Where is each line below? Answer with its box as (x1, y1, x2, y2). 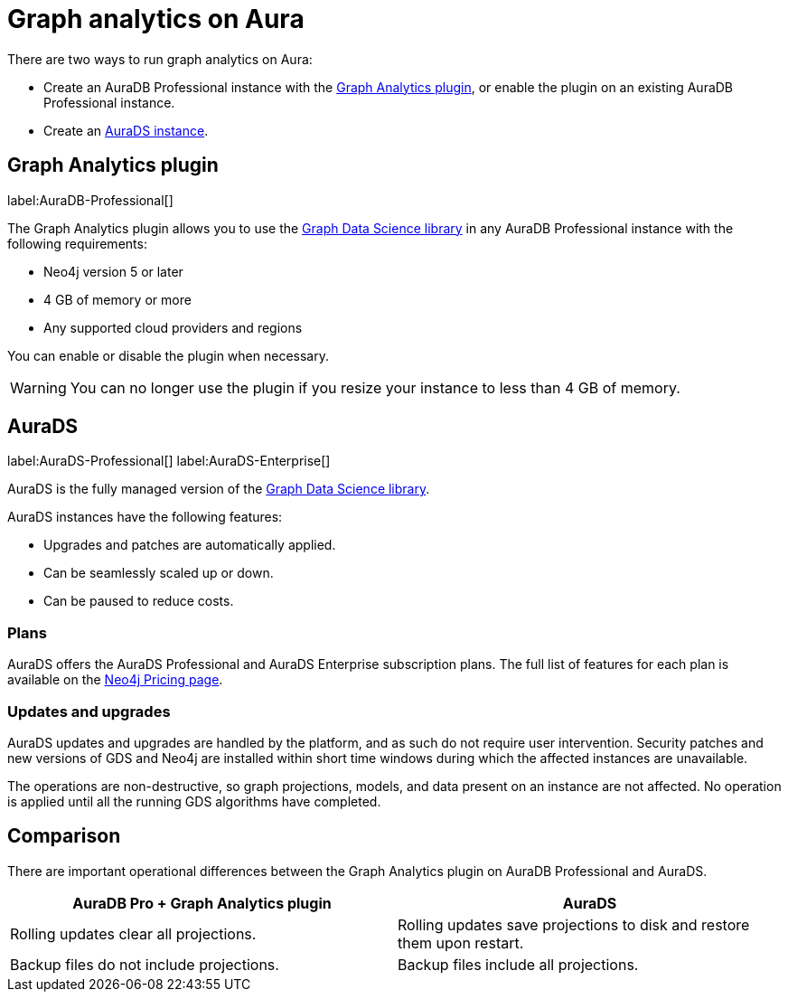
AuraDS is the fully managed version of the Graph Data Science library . (7, 481, 430, 497)
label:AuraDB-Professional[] (7, 192, 174, 208)
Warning (10, 378, 67, 397)
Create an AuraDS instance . (43, 122, 209, 138)
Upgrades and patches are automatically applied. (43, 537, 336, 553)
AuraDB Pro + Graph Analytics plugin (72, 893, 332, 912)
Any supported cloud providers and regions (43, 319, 303, 335)
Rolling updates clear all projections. (10, 924, 257, 943)
